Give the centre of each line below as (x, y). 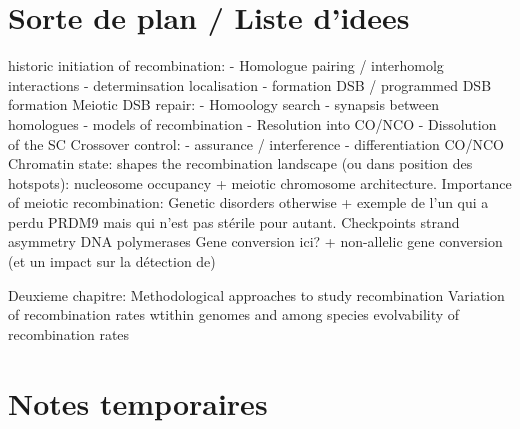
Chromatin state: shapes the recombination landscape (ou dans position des (240, 163)
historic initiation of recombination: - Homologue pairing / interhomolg (226, 65)
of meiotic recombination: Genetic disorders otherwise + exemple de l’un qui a (248, 202)
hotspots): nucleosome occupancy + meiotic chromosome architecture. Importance (260, 182)
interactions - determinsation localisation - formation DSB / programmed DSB (250, 84)
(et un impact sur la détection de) (112, 261)
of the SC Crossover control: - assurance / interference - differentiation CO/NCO (256, 143)
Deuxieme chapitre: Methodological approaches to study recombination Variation (256, 294)
